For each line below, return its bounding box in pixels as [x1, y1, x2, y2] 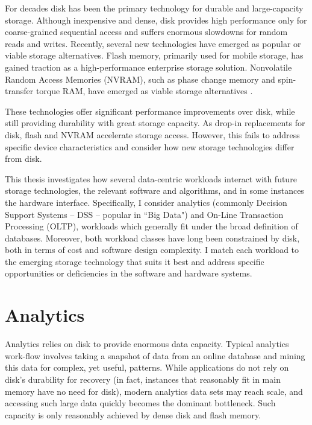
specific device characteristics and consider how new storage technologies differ [5, 140, 295, 153]
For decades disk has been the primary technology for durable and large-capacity [5, 2, 304, 14]
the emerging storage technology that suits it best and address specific [5, 255, 264, 267]
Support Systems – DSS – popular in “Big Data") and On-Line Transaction [5, 208, 284, 220]
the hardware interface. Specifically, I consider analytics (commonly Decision [5, 196, 287, 208]
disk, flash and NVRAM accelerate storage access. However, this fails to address [5, 128, 300, 141]
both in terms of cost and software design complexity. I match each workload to [5, 243, 299, 256]
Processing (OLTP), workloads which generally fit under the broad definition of [5, 220, 298, 232]
